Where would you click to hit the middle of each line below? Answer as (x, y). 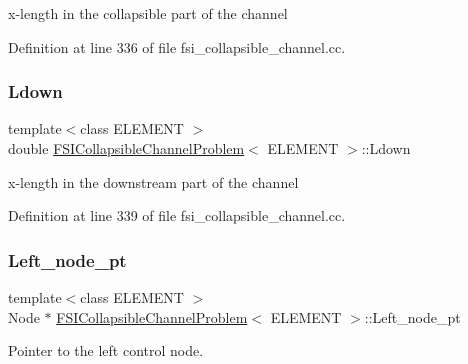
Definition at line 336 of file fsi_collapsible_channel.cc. (177, 46)
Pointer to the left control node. (106, 350)
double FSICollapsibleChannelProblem (126, 148)
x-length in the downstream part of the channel (153, 181)
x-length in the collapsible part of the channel (148, 13)
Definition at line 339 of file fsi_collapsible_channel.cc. (177, 215)
